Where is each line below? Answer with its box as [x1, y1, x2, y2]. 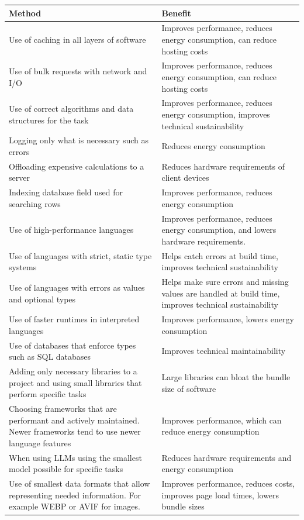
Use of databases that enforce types [9, 339, 136, 351]
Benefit [161, 6, 191, 19]
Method [9, 6, 42, 19]
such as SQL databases [9, 350, 91, 363]
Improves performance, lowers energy [161, 313, 294, 325]
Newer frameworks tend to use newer [9, 425, 141, 438]
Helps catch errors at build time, [161, 249, 278, 261]
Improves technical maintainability [161, 345, 286, 357]
